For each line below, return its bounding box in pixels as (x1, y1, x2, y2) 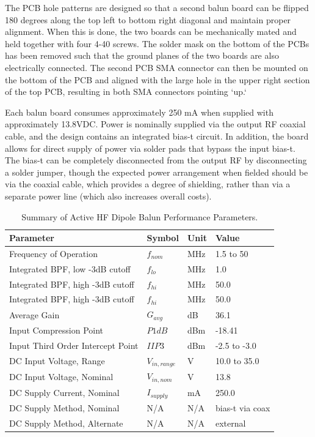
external (215, 416, 246, 429)
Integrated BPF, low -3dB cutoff (9, 262, 131, 275)
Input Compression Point (9, 324, 104, 337)
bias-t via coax (215, 401, 270, 414)
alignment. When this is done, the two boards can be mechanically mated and (5, 25, 297, 38)
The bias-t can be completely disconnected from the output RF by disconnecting (5, 154, 307, 166)
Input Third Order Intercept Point (9, 338, 139, 351)
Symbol (147, 231, 179, 244)
